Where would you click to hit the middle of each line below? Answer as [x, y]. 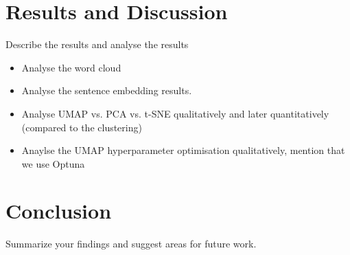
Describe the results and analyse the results [97, 44]
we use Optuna [53, 163]
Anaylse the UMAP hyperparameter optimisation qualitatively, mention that [183, 150]
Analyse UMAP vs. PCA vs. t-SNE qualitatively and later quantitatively [175, 113]
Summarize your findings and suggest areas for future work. [131, 244]
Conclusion [59, 211]
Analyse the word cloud [71, 67]
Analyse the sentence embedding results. [107, 90]
